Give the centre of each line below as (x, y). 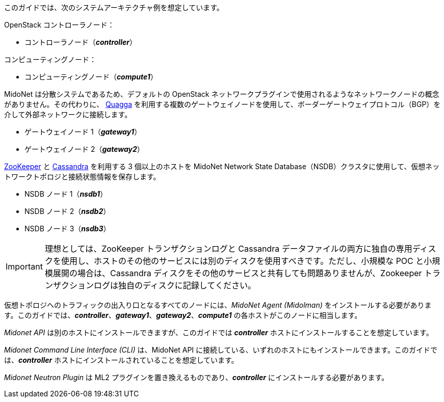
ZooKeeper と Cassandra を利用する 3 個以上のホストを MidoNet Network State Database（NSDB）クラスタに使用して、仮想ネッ (222, 166)
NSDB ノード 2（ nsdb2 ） (68, 211)
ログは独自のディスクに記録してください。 (175, 285)
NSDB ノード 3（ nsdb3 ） (68, 229)
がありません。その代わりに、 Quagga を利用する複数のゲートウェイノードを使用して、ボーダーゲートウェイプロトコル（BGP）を (223, 104)
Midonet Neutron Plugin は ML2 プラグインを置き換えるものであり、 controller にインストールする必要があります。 (197, 377)
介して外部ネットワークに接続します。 (68, 114)
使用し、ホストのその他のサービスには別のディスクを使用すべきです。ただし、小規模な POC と (242, 261)
